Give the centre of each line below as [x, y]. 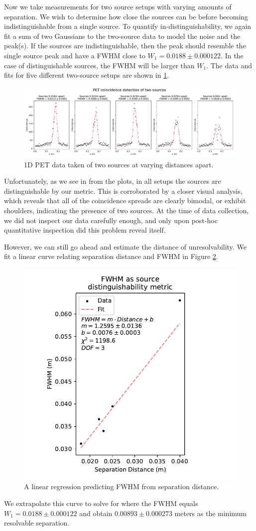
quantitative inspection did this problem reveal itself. [85, 230]
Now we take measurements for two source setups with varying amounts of [118, 6]
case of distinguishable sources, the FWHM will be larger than [99, 65]
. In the [232, 55]
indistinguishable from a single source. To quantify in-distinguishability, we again [128, 26]
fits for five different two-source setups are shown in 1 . [87, 75]
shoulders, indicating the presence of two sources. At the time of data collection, [127, 210]
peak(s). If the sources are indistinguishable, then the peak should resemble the [125, 46]
